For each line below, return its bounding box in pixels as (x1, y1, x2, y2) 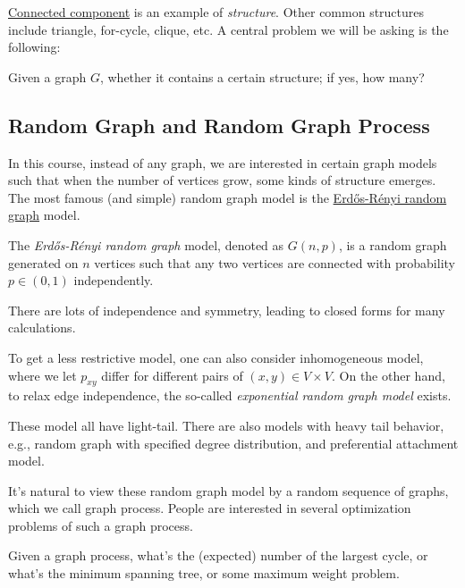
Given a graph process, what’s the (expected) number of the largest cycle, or (8, 546, 428, 565)
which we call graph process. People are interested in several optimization (8, 499, 411, 517)
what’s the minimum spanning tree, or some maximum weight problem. (8, 564, 400, 583)
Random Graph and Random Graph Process (8, 111, 430, 139)
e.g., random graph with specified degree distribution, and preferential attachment (8, 433, 459, 452)
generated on (8, 253, 79, 272)
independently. (73, 271, 154, 290)
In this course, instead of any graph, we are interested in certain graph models (8, 153, 437, 172)
